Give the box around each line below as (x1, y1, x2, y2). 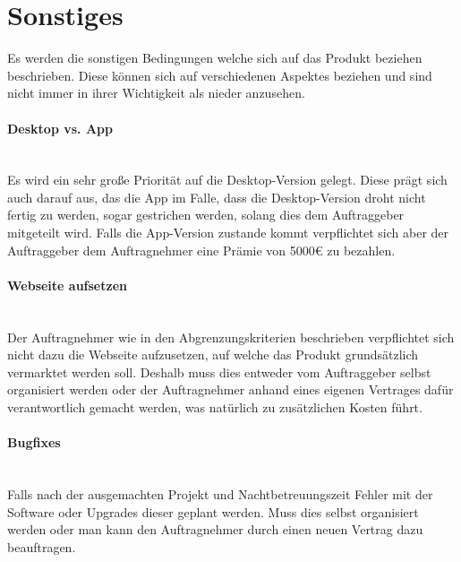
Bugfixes (7, 433, 61, 452)
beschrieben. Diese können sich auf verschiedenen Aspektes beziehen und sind (7, 65, 432, 84)
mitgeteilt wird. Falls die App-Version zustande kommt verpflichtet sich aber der (7, 223, 449, 242)
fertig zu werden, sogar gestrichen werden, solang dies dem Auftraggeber (7, 205, 405, 224)
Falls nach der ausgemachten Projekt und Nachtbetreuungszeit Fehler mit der (7, 485, 433, 504)
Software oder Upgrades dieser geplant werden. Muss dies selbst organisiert (7, 502, 419, 521)
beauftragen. (7, 537, 76, 556)
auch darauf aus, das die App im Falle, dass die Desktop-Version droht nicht (7, 187, 426, 206)
